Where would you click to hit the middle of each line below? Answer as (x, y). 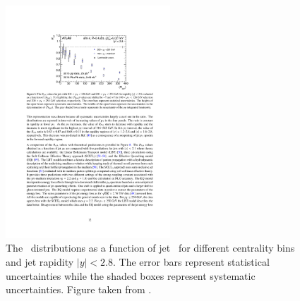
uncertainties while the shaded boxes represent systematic (131, 275)
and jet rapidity (40, 261)
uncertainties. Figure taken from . (79, 289)
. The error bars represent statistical (191, 261)
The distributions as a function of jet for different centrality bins (150, 248)
